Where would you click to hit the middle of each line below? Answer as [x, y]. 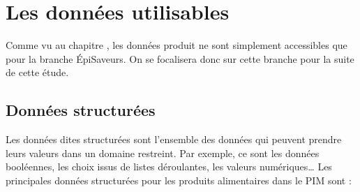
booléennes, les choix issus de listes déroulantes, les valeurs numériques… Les [169, 167]
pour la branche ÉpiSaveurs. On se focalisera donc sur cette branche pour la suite [180, 58]
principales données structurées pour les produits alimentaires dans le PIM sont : [179, 180]
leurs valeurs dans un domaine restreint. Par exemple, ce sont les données [163, 153]
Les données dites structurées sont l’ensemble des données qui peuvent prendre [174, 139]
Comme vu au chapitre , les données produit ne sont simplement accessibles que [177, 45]
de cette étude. [37, 72]
